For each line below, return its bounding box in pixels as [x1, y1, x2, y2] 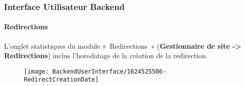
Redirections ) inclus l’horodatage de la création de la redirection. [4, 50, 208, 61]
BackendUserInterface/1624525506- [52, 68, 166, 75]
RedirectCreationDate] [24, 76, 99, 84]
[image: [24, 68, 49, 75]
